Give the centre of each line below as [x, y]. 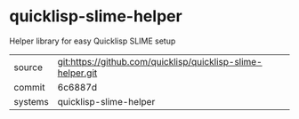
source [28, 67]
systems [31, 101]
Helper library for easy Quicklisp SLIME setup [93, 41]
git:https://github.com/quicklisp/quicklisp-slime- [160, 61]
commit [29, 87]
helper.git [77, 73]
